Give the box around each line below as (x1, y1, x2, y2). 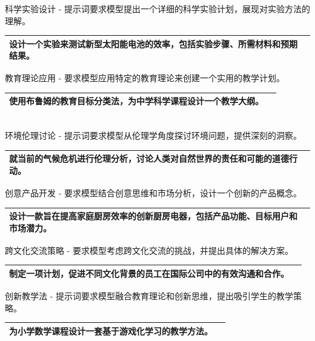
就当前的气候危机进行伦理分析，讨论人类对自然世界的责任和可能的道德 (9, 152, 289, 165)
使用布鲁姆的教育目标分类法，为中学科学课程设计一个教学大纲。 (9, 94, 264, 107)
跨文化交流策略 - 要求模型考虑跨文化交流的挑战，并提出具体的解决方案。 (5, 243, 293, 256)
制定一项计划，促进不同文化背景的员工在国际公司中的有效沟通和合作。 (9, 267, 289, 279)
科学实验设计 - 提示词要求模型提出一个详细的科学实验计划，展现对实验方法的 (5, 2, 310, 15)
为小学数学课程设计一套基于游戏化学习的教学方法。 (9, 324, 213, 337)
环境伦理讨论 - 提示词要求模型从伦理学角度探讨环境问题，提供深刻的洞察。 (5, 129, 302, 142)
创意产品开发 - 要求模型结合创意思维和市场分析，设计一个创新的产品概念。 (5, 186, 302, 199)
